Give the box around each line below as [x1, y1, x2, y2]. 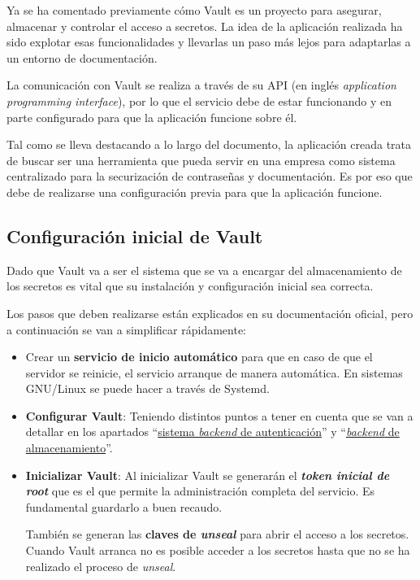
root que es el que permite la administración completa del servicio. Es [25, 482, 375, 499]
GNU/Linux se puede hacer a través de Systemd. [25, 380, 270, 397]
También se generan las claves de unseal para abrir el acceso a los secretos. [25, 525, 409, 543]
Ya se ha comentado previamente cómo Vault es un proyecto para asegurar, [6, 2, 382, 18]
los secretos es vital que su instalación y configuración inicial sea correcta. [6, 277, 374, 294]
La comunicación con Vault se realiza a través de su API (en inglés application [6, 76, 396, 94]
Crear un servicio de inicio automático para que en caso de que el [25, 348, 373, 365]
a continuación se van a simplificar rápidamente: [6, 321, 247, 338]
